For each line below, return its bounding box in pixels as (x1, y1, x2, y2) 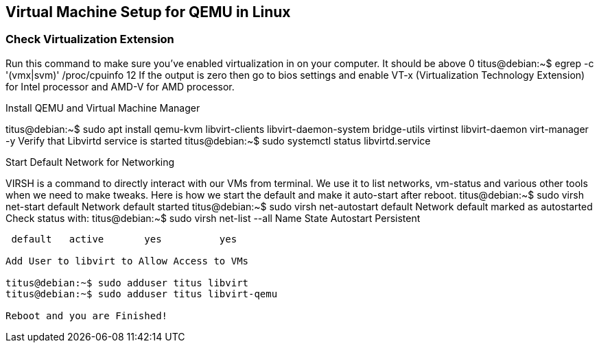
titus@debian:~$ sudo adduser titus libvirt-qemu (5, 288, 278, 299)
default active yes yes (11, 233, 237, 245)
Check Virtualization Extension (5, 32, 174, 47)
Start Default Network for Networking (5, 156, 175, 168)
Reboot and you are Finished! (5, 310, 168, 321)
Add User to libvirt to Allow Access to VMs (5, 255, 249, 266)
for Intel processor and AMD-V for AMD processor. (5, 80, 235, 92)
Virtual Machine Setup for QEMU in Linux (5, 3, 291, 21)
